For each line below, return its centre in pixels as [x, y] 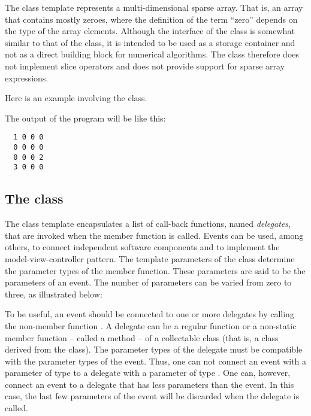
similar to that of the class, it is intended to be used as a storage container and [150, 42]
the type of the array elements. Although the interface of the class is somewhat [150, 31]
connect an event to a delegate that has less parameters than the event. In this [150, 384]
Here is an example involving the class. [76, 98]
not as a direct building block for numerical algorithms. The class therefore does [152, 54]
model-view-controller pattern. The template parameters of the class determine [150, 258]
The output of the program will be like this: [85, 118]
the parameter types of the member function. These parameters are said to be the [155, 270]
